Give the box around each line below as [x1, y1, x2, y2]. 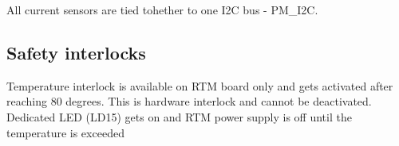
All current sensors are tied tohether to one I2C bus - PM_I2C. [6, 2, 318, 17]
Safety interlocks [6, 40, 146, 64]
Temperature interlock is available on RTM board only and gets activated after [6, 77, 393, 94]
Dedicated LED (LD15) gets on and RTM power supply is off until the [6, 108, 352, 125]
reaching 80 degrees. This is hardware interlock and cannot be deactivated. [6, 93, 372, 109]
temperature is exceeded [6, 124, 124, 140]
